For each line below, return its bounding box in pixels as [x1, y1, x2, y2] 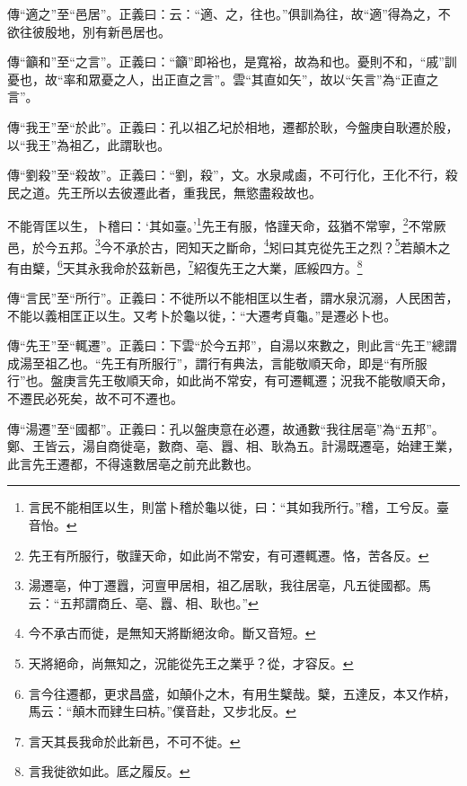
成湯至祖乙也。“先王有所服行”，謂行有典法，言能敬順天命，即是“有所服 [7, 353, 427, 372]
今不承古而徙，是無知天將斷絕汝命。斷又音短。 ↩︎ [28, 623, 316, 642]
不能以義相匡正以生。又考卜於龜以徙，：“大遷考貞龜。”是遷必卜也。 [7, 305, 397, 324]
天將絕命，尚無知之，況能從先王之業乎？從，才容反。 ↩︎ [28, 654, 354, 672]
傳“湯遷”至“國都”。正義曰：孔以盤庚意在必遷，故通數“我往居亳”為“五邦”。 [7, 419, 445, 437]
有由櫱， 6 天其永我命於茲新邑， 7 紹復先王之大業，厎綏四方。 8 [7, 255, 363, 277]
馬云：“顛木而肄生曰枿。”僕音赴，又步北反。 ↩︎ [28, 702, 296, 720]
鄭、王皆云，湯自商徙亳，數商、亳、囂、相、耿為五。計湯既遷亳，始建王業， [7, 437, 460, 455]
